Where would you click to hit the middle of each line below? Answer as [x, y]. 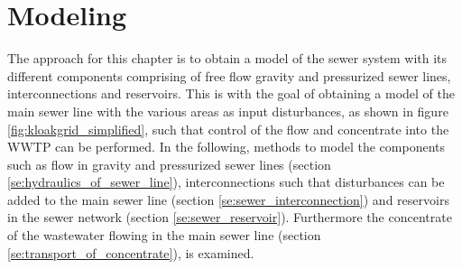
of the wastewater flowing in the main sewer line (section [164, 235]
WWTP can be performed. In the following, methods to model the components [226, 147]
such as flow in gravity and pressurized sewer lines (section [169, 164]
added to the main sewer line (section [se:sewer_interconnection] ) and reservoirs [228, 199]
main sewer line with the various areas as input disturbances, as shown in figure [228, 111]
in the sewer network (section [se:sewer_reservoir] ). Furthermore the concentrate [230, 217]
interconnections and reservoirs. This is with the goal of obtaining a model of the [231, 93]
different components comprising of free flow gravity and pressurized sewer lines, [229, 75]
